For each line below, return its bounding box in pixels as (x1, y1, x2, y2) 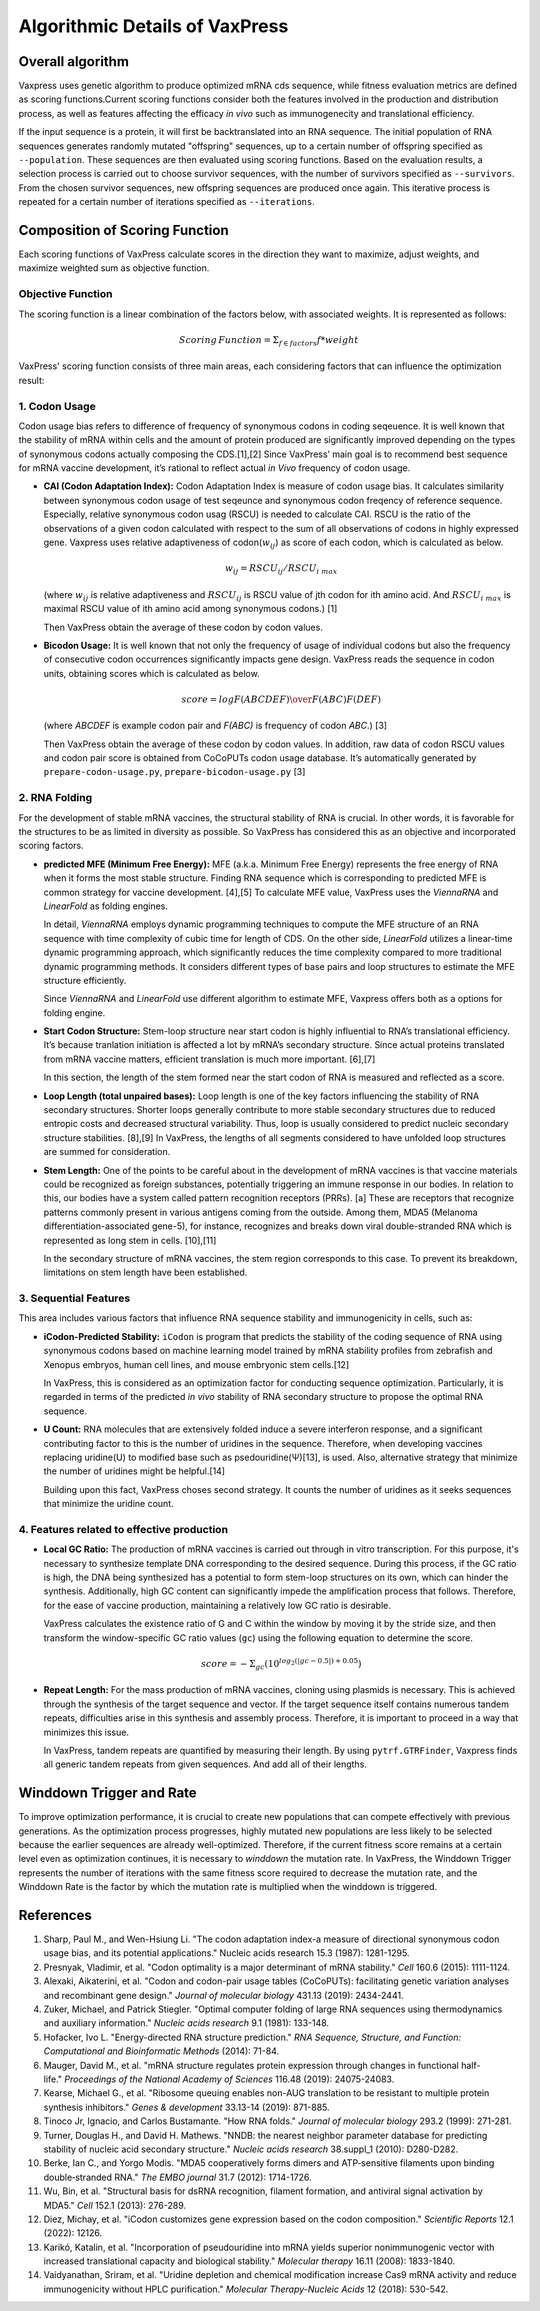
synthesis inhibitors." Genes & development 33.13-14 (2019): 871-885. (43, 2101, 330, 2113)
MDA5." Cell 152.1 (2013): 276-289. (43, 2199, 187, 2211)
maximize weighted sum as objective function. (18, 262, 210, 274)
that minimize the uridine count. (43, 1498, 174, 1510)
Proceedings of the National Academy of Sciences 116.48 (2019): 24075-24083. (64, 2073, 395, 2085)
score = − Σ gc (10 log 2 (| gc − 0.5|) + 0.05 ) (200, 1656, 362, 1672)
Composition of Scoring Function (18, 222, 229, 239)
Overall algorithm (18, 53, 130, 70)
